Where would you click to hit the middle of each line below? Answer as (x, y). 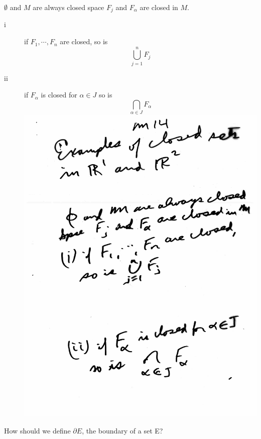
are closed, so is (84, 41)
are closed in (159, 7)
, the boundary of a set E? (122, 430)
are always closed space (69, 7)
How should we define (37, 430)
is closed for (59, 95)
